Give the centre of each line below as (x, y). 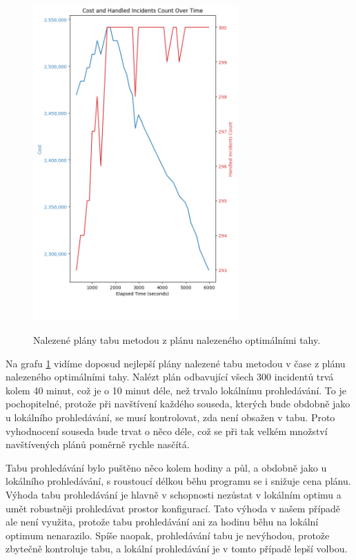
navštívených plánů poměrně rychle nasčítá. (98, 444)
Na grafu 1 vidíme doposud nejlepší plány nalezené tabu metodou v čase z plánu (176, 363)
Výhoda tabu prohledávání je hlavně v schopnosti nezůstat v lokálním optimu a (174, 494)
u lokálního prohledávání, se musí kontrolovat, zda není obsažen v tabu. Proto (170, 417)
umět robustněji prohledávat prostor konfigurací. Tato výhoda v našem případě (173, 508)
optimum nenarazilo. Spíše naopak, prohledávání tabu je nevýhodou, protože (168, 535)
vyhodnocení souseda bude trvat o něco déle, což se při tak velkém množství (167, 431)
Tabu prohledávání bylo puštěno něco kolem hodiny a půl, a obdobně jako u (166, 467)
